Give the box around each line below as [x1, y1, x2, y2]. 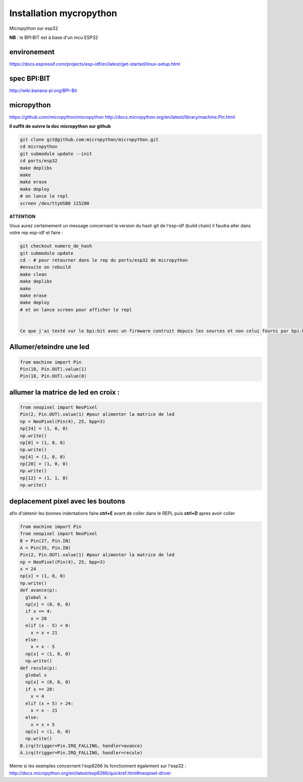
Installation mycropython [9, 8, 117, 19]
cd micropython [20, 144, 58, 150]
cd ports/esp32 [20, 158, 58, 164]
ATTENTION [9, 213, 35, 219]
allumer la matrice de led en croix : [9, 388, 120, 397]
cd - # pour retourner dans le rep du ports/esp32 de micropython [20, 258, 188, 263]
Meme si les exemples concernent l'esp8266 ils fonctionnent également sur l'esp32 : [9, 763, 186, 769]
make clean [20, 271, 47, 277]
